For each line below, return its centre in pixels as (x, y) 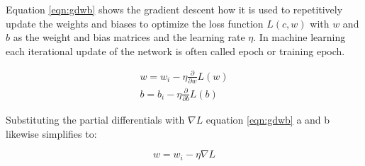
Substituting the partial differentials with (95, 120)
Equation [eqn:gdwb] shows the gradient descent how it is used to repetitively (174, 9)
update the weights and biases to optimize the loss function (135, 23)
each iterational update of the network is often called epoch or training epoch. (175, 51)
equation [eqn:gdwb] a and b (268, 120)
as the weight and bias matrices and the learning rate (129, 37)
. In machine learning (299, 37)
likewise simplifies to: (51, 133)
